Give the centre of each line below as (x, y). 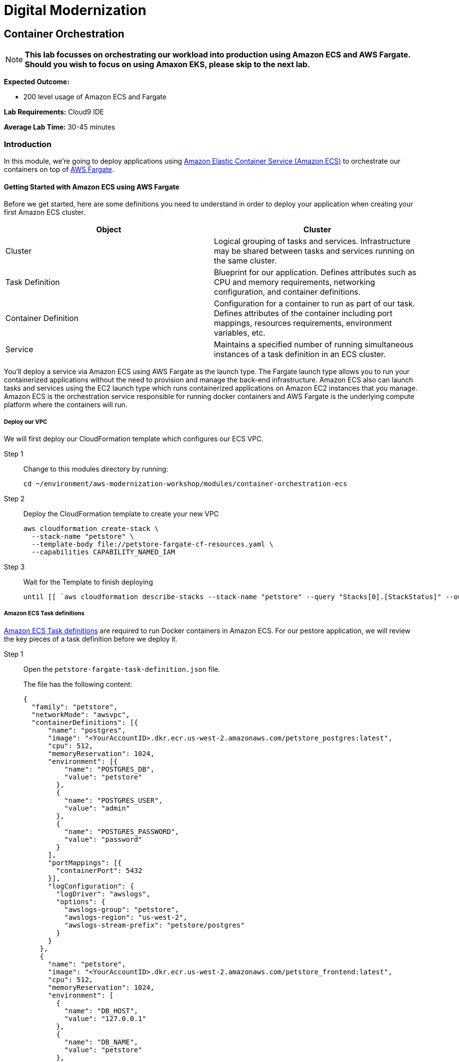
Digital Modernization (75, 10)
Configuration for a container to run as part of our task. (315, 304)
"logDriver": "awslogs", (103, 894)
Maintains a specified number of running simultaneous (314, 345)
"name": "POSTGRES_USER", (114, 800)
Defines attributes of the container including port (303, 313)
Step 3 (14, 567)
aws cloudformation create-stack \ (91, 528)
